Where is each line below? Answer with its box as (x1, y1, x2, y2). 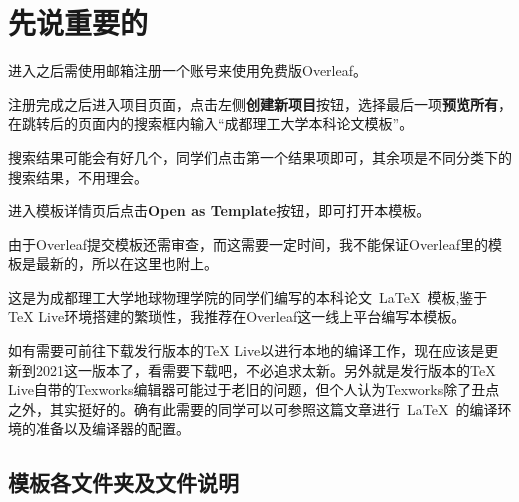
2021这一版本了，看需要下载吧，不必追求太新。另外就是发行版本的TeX (35, 359, 496, 380)
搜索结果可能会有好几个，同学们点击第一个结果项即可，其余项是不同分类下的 (8, 146, 512, 167)
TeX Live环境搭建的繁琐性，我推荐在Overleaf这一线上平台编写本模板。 (8, 306, 466, 327)
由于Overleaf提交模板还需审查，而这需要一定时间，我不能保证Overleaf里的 (8, 233, 488, 254)
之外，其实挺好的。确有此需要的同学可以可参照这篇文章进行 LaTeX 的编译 (8, 398, 498, 419)
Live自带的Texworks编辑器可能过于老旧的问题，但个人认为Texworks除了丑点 (8, 379, 500, 400)
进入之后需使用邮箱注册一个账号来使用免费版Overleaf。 (8, 60, 367, 81)
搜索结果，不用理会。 (8, 166, 148, 187)
